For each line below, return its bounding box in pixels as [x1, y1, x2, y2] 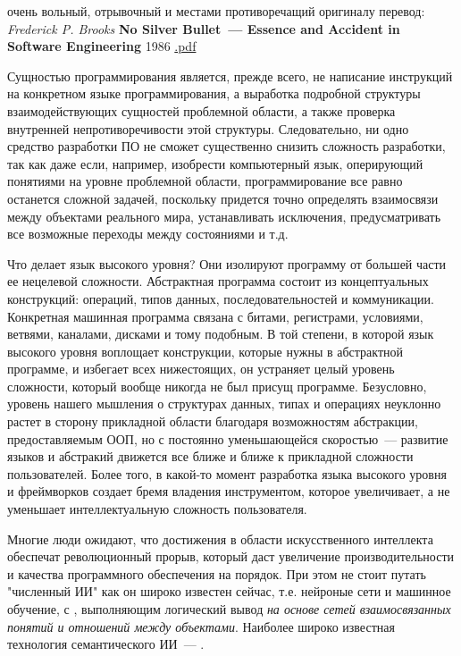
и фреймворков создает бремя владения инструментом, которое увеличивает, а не [7, 482, 450, 500]
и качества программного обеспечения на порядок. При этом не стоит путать [7, 564, 426, 583]
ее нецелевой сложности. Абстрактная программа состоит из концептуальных [7, 272, 429, 290]
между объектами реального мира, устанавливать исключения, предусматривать [7, 206, 441, 225]
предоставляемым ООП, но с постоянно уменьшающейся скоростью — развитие [7, 429, 448, 448]
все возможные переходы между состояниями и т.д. [7, 224, 289, 243]
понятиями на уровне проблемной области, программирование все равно [7, 172, 403, 190]
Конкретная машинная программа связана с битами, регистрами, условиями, [7, 307, 423, 325]
